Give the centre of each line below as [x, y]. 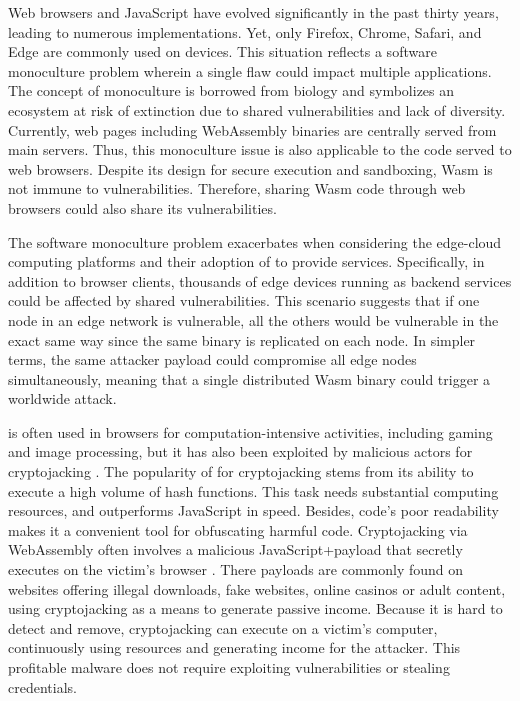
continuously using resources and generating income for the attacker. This [234, 647]
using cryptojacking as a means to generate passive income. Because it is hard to [255, 608]
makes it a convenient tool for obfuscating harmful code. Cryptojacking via [238, 529]
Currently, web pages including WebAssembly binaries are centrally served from [252, 129]
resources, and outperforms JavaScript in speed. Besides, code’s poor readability [253, 510]
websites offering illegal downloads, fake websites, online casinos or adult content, [257, 588]
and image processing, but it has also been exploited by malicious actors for [240, 451]
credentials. [42, 686]
